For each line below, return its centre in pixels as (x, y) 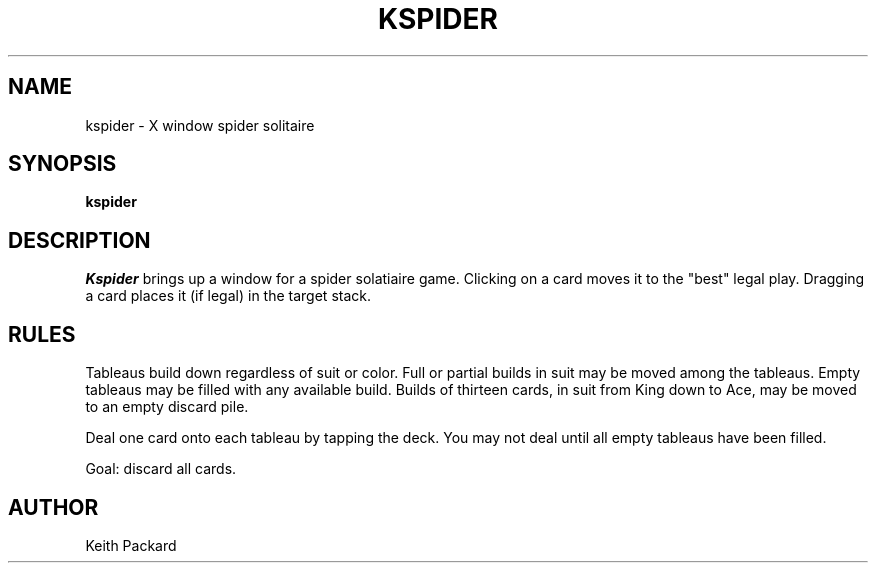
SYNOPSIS (62, 164)
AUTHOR (53, 507)
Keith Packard (131, 545)
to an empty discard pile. (167, 407)
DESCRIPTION (79, 240)
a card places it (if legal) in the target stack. (228, 296)
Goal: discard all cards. (161, 469)
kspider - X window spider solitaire (200, 125)
